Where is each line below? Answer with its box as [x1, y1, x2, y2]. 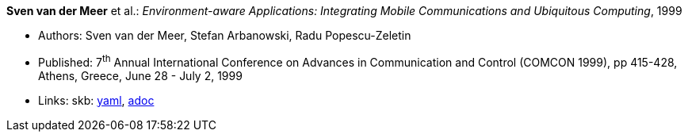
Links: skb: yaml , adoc [38, 93, 155, 107]
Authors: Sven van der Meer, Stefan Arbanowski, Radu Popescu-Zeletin [38, 29, 411, 42]
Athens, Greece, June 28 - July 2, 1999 [38, 68, 243, 82]
